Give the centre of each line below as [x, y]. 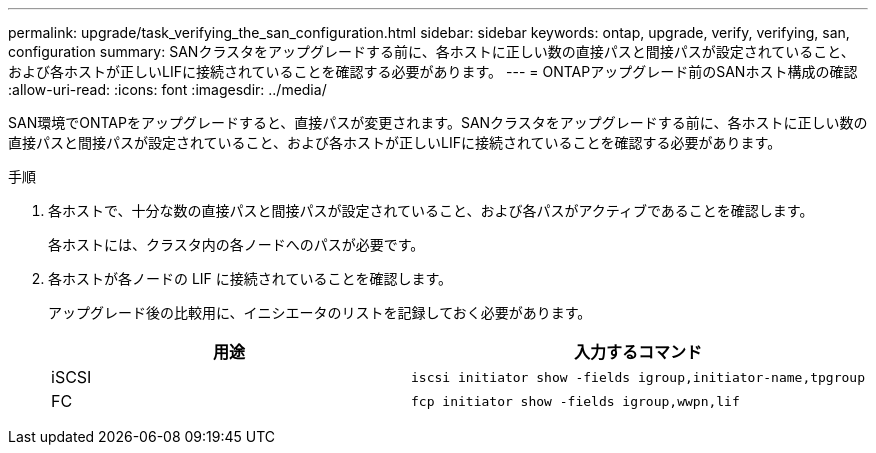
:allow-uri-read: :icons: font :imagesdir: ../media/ [167, 89]
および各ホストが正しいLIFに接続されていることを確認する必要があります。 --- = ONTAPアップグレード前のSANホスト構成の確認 [433, 71]
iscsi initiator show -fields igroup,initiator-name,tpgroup [638, 377]
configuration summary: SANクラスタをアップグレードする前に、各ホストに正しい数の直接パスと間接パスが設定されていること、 [431, 51]
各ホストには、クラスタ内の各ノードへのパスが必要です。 [236, 244]
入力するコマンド [638, 352]
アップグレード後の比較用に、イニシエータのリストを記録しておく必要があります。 [320, 312]
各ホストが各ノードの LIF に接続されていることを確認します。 [250, 278]
